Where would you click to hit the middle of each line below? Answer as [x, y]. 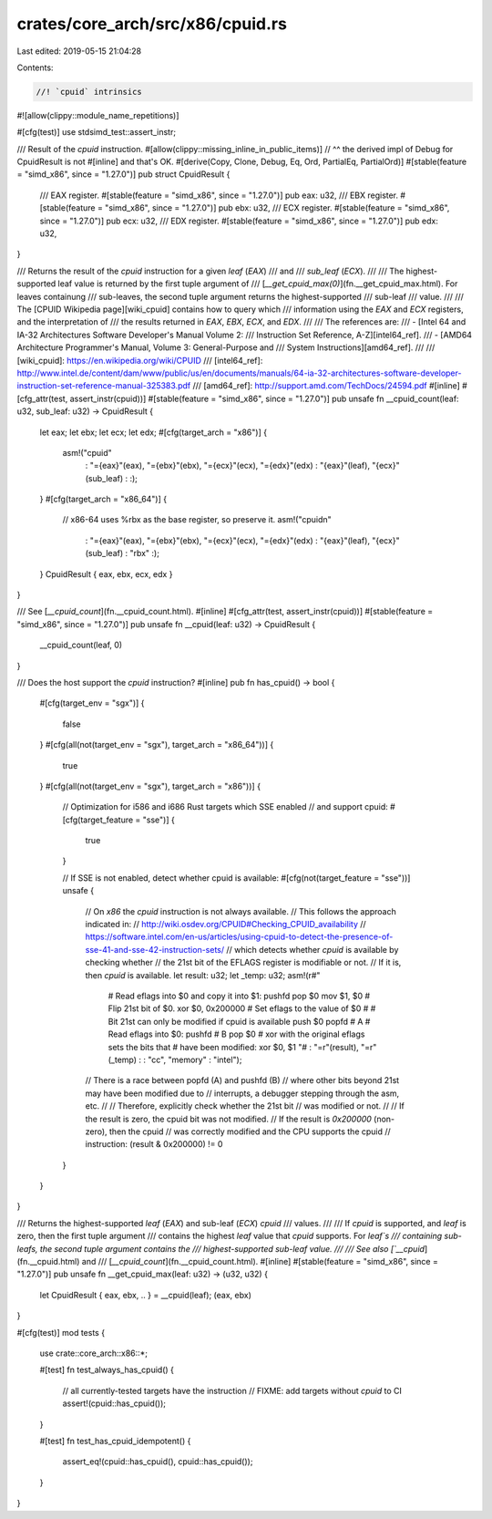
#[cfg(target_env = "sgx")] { [92, 703]
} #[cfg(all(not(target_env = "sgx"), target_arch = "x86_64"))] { [157, 745]
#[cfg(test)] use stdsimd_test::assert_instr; [97, 132]
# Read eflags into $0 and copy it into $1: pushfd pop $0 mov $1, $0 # [239, 996]
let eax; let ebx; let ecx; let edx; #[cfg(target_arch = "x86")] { [154, 432]
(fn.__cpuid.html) [48, 1262]
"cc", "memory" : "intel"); [195, 1059]
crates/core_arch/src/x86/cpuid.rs [152, 24]
